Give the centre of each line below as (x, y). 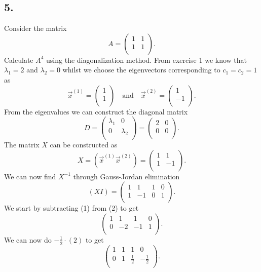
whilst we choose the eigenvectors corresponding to (141, 70)
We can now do (28, 239)
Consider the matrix (35, 28)
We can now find (30, 176)
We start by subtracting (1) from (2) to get (71, 208)
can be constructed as (84, 144)
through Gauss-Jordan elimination (126, 176)
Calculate (19, 60)
